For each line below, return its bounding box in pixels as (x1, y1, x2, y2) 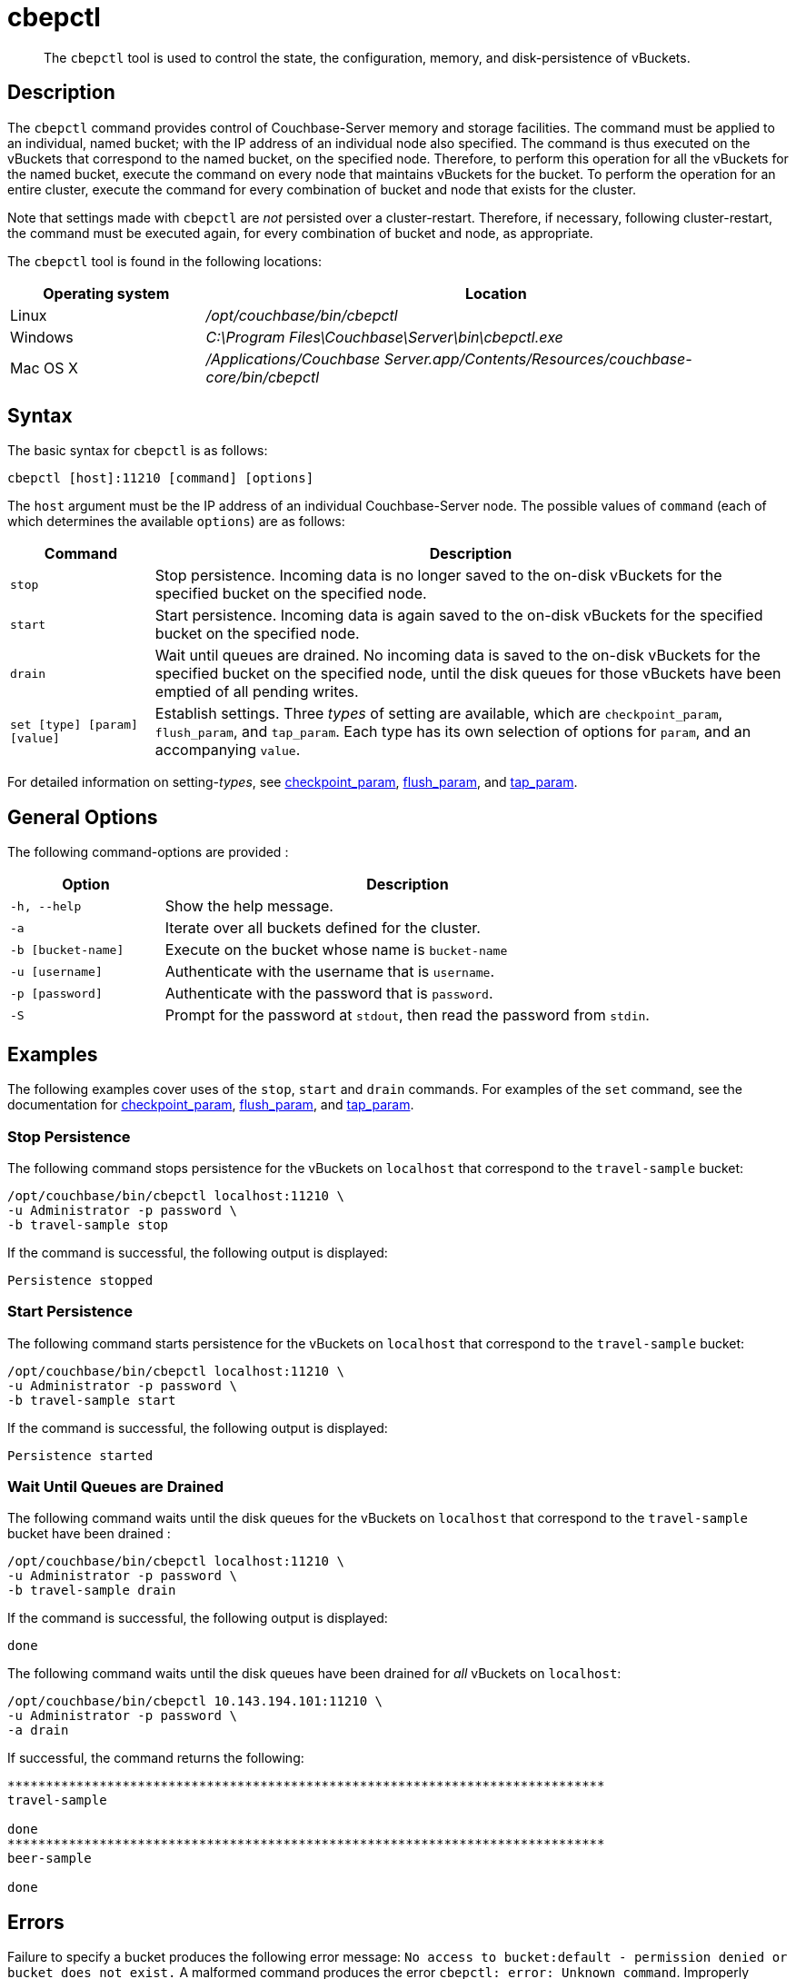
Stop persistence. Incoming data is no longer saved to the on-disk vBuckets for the (154, 566, 722, 585)
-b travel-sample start (7, 1392, 176, 1407)
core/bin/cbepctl (205, 367, 320, 386)
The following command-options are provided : (7, 844, 289, 860)
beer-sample (7, 1851, 92, 1866)
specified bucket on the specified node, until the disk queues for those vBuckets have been (154, 664, 781, 683)
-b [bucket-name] (10, 942, 124, 957)
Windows (10, 327, 74, 346)
